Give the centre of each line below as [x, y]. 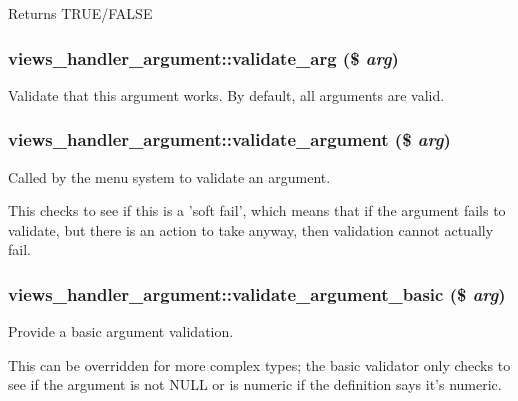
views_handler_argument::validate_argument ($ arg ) [229, 139]
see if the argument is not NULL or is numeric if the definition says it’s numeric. [255, 384]
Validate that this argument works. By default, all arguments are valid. [226, 94]
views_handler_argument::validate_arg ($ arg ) [203, 57]
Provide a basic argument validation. [121, 331]
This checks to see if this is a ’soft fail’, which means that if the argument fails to [257, 210]
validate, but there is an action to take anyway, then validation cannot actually [251, 229]
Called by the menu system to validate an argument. [169, 176]
